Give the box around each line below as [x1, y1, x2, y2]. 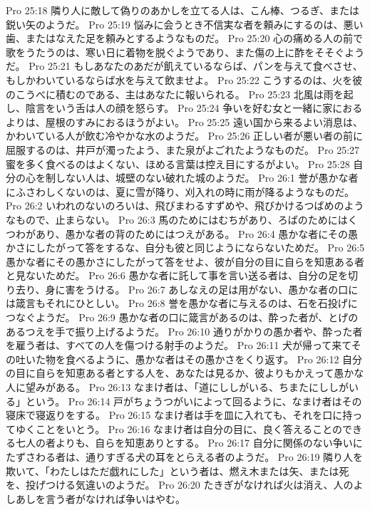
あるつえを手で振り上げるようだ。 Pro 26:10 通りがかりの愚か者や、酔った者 [6, 323, 363, 338]
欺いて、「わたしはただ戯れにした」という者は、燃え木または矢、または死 [6, 463, 349, 478]
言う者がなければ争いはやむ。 [45, 491, 185, 506]
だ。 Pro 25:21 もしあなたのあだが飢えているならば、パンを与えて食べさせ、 [6, 58, 363, 73]
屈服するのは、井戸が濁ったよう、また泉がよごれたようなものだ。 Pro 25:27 [6, 142, 360, 157]
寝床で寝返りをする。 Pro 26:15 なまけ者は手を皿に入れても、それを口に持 [6, 407, 353, 422]
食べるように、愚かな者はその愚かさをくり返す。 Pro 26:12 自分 [65, 351, 363, 366]
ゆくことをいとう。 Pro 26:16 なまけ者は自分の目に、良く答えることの [15, 421, 343, 436]
